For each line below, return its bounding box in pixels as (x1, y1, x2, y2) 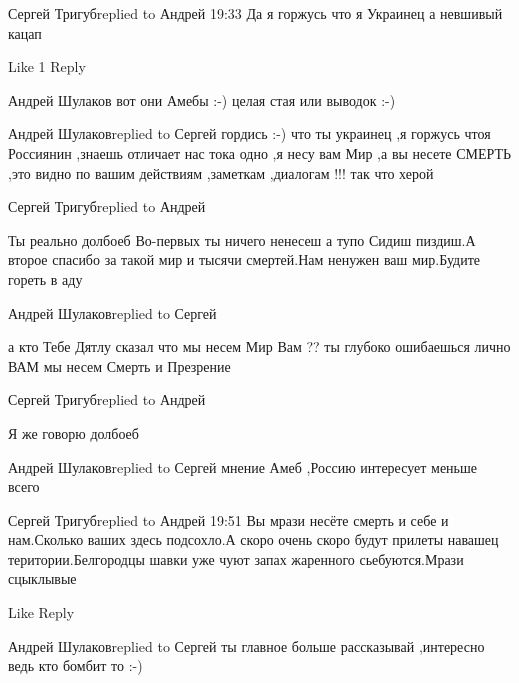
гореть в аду (8, 268, 83, 289)
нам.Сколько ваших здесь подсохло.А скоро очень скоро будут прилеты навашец (8, 529, 499, 550)
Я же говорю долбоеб (8, 422, 139, 443)
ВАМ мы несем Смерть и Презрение (8, 355, 231, 376)
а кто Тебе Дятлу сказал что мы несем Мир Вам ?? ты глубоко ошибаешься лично (8, 336, 511, 357)
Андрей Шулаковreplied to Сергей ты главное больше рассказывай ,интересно (8, 635, 485, 656)
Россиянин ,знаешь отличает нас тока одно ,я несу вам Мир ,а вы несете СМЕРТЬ (8, 142, 512, 163)
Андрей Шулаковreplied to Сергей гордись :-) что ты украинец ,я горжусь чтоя (8, 123, 491, 144)
